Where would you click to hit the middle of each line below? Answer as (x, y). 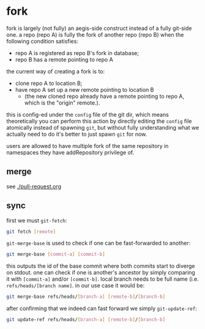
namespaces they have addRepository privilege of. (70, 152)
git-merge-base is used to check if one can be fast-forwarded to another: (99, 243)
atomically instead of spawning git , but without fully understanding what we (103, 127)
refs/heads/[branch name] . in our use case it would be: (76, 286)
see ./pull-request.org (34, 186)
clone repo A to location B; (49, 83)
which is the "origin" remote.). (62, 103)
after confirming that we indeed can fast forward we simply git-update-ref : (102, 309)
